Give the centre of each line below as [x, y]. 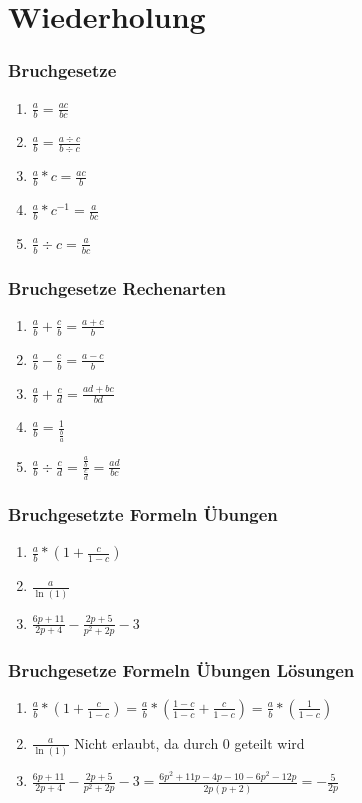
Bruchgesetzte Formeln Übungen [143, 514]
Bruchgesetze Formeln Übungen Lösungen [181, 669]
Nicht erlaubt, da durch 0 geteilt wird [189, 742]
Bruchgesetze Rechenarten [117, 287]
